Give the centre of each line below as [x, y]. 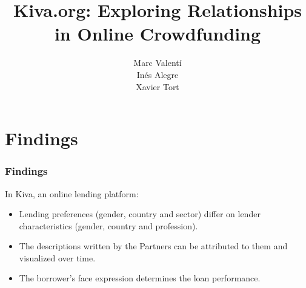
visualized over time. [57, 257]
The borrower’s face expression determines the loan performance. [140, 278]
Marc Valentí [158, 63]
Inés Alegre [158, 74]
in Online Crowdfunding [158, 34]
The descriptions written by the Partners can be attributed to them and [153, 246]
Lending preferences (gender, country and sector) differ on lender [140, 214]
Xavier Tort [158, 86]
